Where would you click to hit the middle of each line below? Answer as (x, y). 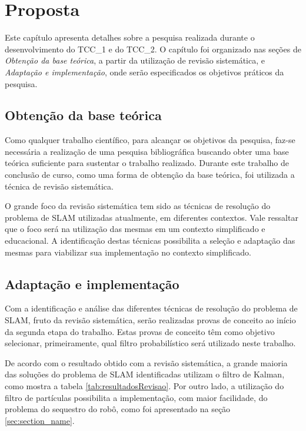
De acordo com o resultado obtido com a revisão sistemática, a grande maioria (146, 362)
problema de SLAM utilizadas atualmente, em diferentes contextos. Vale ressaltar (152, 217)
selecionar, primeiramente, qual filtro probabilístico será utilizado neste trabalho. (150, 343)
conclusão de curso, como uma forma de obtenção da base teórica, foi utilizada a (150, 175)
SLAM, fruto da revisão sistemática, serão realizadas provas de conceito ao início (150, 320)
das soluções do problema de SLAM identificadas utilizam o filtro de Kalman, (145, 374)
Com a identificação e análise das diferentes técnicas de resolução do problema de (151, 308)
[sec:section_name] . (40, 420)
